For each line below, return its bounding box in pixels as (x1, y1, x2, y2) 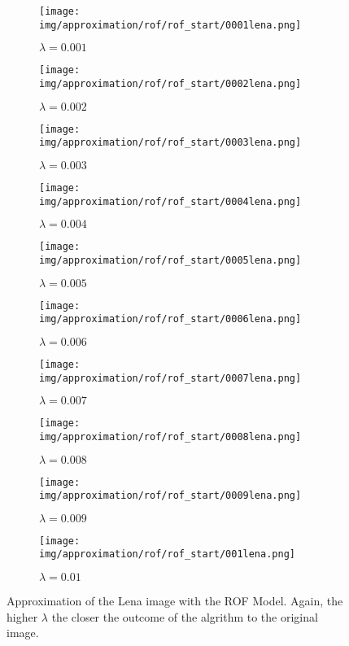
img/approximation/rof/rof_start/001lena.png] (39, 548, 295, 561)
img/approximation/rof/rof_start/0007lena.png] (39, 372, 302, 384)
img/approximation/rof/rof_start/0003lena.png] (39, 137, 302, 149)
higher (7, 608, 38, 625)
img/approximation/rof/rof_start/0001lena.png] (39, 19, 302, 31)
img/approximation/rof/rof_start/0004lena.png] (39, 195, 302, 207)
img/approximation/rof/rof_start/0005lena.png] (39, 254, 302, 266)
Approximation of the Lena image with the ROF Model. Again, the (7, 592, 343, 609)
